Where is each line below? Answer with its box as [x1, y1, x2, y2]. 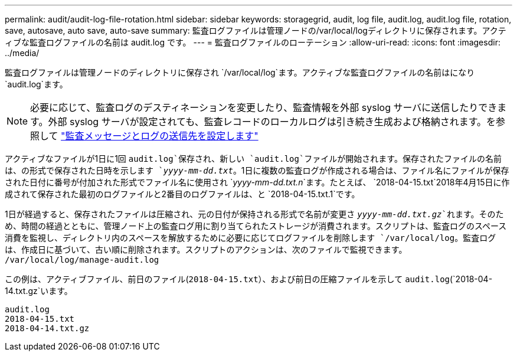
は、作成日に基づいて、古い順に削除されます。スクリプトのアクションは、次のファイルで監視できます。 [5, 244, 407, 254]
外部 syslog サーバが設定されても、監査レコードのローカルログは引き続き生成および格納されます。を [48, 116, 496, 128]
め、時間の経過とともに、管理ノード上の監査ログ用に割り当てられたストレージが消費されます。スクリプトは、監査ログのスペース [5, 221, 507, 231]
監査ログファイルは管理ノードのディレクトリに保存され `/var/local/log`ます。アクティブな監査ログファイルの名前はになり [5, 67, 475, 77]
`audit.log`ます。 [5, 79, 68, 89]
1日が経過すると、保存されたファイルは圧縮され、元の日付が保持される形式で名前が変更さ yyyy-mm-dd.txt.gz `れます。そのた [5, 209, 504, 219]
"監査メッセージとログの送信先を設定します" [61, 130, 258, 142]
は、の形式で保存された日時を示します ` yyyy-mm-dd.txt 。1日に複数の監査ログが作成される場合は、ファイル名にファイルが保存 [5, 165, 509, 175]
